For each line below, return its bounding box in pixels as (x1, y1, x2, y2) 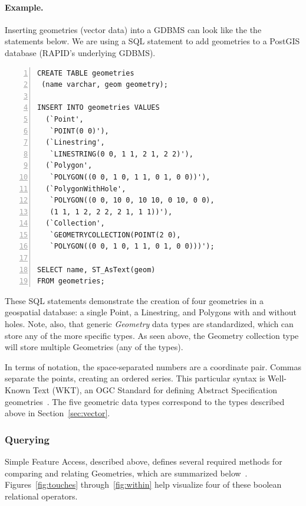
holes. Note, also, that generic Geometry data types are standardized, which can (5, 318, 294, 330)
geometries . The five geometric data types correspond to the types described (5, 395, 285, 407)
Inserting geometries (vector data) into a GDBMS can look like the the (5, 23, 262, 35)
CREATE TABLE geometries (37, 68, 134, 77)
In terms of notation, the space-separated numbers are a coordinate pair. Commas (5, 360, 302, 373)
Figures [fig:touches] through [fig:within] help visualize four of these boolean (5, 478, 282, 491)
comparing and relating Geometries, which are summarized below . (5, 466, 248, 479)
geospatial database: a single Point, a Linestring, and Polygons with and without (5, 306, 297, 318)
